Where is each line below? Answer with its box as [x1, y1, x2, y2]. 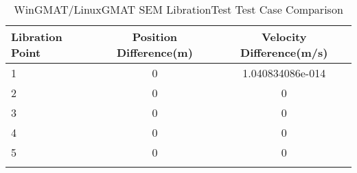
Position [132, 29, 178, 44]
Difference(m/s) [240, 44, 328, 60]
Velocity [262, 29, 307, 44]
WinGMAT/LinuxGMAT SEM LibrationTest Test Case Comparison [14, 1, 343, 17]
